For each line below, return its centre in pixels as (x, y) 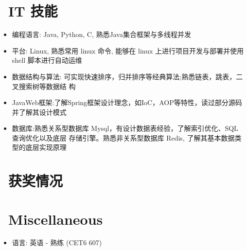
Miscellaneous (56, 219)
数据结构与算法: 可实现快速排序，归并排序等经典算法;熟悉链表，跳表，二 (127, 76)
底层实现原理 (46, 147)
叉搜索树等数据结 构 (44, 86)
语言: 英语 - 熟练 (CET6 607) (57, 242)
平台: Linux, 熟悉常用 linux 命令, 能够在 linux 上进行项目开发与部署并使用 (128, 50)
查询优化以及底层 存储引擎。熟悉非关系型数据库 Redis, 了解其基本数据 (123, 137)
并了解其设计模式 (39, 112)
